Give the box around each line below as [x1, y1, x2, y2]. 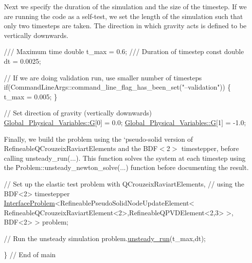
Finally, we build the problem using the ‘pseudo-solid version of [4, 133, 193, 144]
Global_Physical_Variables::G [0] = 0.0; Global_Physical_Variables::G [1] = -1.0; [4, 117, 246, 127]
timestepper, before [181, 143, 239, 153]
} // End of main [4, 249, 56, 260]
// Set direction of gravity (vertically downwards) [4, 108, 152, 118]
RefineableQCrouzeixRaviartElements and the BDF [4, 143, 158, 153]
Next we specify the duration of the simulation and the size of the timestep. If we [4, 1, 247, 11]
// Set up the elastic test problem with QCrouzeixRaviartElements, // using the [4, 178, 244, 188]
